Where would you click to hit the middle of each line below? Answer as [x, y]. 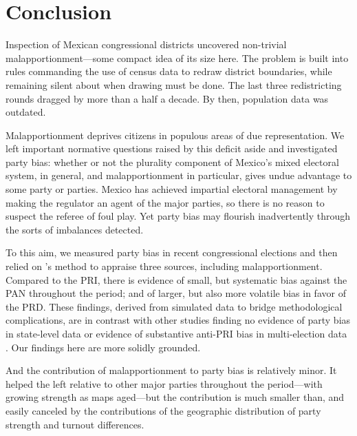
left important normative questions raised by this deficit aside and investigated [172, 148]
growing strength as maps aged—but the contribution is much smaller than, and [175, 397]
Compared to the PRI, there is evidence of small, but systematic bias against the [176, 279]
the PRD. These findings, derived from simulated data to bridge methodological [174, 306]
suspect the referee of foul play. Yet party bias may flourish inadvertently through [178, 216]
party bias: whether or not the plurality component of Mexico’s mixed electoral [172, 162]
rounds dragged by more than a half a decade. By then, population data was [167, 98]
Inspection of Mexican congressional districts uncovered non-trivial [146, 44]
